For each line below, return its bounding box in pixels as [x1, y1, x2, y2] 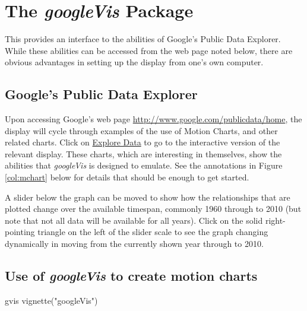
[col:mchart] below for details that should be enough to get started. [5, 171, 249, 183]
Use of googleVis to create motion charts [5, 266, 258, 285]
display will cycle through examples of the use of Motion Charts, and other [5, 124, 278, 137]
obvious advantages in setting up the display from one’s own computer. [5, 56, 264, 68]
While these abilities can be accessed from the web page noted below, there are [5, 44, 293, 56]
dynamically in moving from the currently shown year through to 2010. [5, 237, 264, 250]
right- [265, 214, 286, 226]
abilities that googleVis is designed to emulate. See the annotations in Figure [5, 159, 283, 172]
